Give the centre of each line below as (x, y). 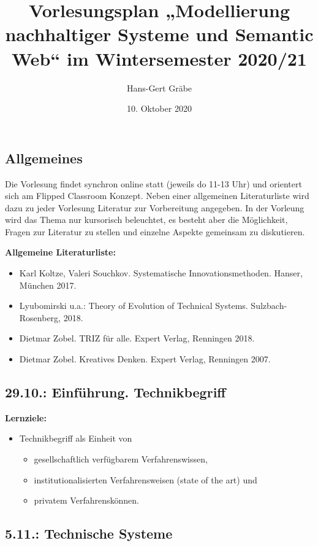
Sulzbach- (269, 306)
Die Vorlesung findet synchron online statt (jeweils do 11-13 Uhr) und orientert (153, 183)
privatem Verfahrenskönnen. (86, 500)
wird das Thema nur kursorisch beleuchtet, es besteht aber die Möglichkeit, (146, 220)
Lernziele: (26, 417)
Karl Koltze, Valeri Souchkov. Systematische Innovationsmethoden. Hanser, (161, 273)
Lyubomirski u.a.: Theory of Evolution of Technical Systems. (134, 306)
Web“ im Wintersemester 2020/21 (159, 58)
